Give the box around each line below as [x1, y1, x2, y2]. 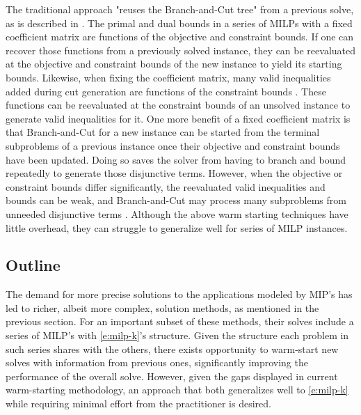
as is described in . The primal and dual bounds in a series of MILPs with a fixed [6, 15, 353, 30]
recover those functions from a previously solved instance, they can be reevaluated [6, 42, 356, 57]
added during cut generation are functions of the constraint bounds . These [6, 84, 326, 98]
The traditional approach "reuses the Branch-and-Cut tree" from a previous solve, [6, 2, 354, 16]
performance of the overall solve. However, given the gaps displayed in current [6, 368, 338, 383]
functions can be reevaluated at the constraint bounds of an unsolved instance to [6, 97, 351, 112]
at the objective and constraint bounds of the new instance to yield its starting [6, 56, 342, 71]
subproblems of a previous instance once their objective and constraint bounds [6, 138, 340, 152]
